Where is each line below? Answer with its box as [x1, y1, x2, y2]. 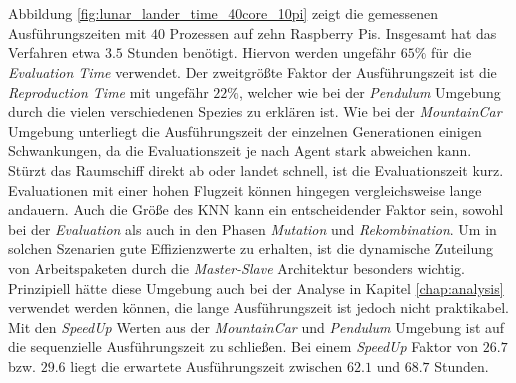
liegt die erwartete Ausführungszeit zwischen [70, 355, 343, 376]
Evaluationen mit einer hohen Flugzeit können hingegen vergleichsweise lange [8, 179, 482, 200]
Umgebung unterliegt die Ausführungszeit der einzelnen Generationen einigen [8, 120, 482, 141]
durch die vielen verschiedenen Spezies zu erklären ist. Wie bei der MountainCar [8, 101, 502, 122]
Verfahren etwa [8, 42, 101, 63]
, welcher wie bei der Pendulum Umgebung [239, 81, 501, 102]
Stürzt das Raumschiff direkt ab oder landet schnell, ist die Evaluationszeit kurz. [8, 159, 504, 180]
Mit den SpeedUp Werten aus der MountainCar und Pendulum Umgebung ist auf [8, 316, 505, 337]
